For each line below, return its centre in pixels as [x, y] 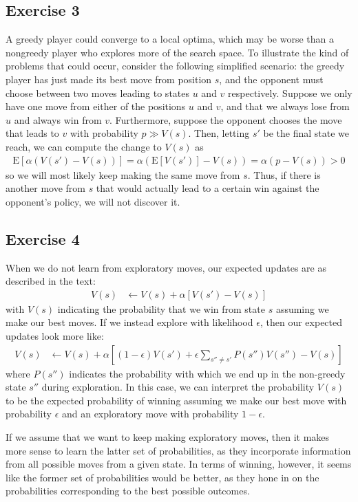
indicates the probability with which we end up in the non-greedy [207, 373]
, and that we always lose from [285, 106]
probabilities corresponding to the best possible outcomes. [128, 491]
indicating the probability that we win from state [161, 308]
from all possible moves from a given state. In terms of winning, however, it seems [179, 464]
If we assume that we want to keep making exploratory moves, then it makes [168, 436]
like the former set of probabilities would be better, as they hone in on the [162, 477]
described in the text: [51, 281]
